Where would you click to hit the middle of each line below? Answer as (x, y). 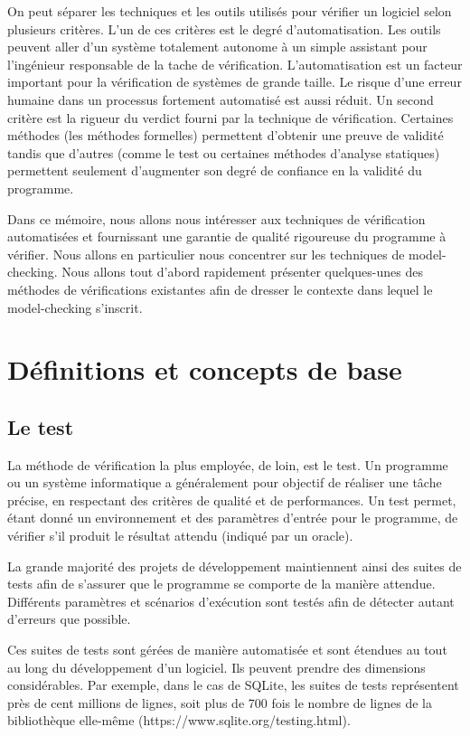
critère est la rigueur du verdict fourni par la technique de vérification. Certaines (230, 117)
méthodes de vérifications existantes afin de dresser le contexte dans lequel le (220, 289)
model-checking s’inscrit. (75, 307)
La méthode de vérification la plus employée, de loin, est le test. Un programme (228, 464)
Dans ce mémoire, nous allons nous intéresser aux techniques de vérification (216, 218)
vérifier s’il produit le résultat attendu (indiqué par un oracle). (180, 536)
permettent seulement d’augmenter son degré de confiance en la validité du (215, 170)
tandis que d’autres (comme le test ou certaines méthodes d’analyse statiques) (224, 152)
